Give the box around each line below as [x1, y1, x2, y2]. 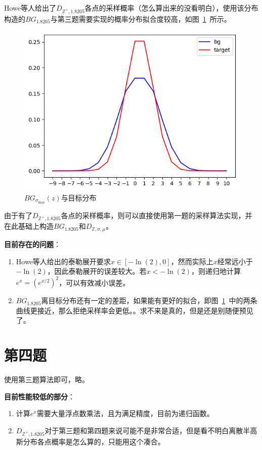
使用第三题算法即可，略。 [4, 374, 89, 385]
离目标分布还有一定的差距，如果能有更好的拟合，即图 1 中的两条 [41, 295, 257, 306]
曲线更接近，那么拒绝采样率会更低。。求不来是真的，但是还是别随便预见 [16, 305, 253, 315]
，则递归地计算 [191, 266, 241, 276]
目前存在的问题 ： [4, 238, 61, 249]
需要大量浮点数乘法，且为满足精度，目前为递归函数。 [36, 408, 214, 419]
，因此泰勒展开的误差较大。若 [47, 266, 147, 276]
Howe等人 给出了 [4, 3, 57, 13]
